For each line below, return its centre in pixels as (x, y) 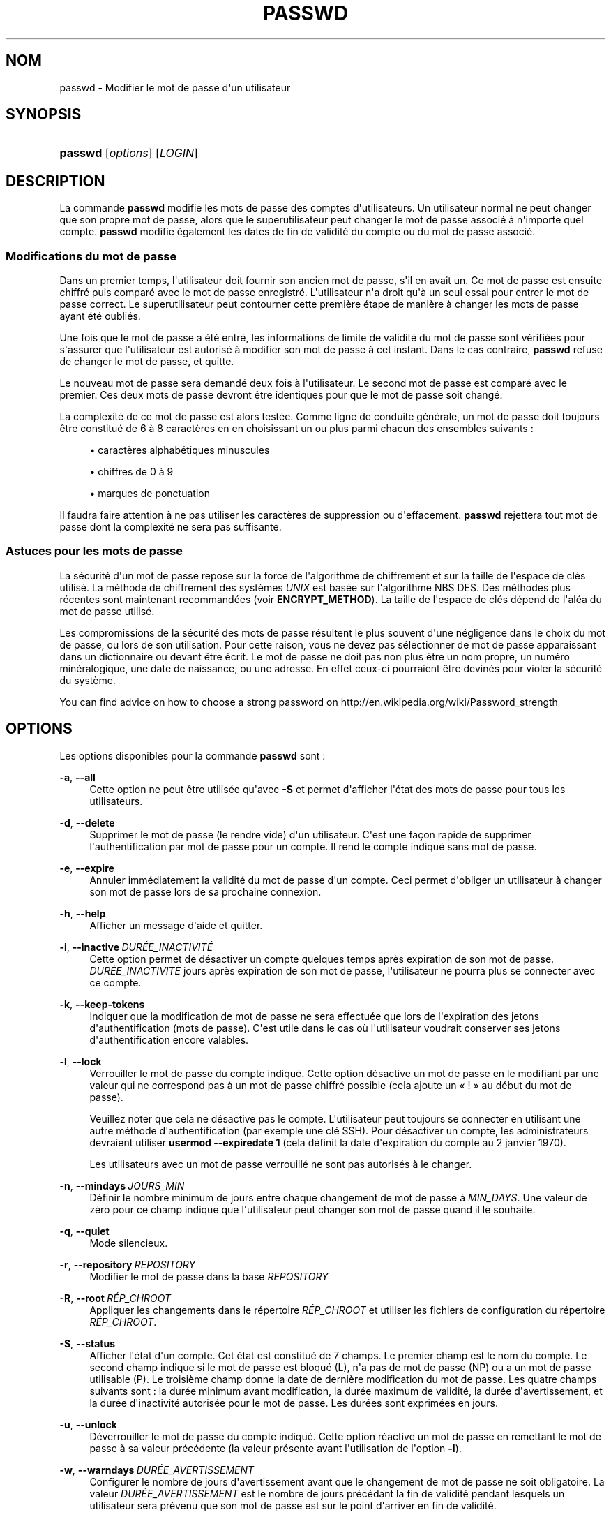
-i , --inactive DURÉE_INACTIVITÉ (136, 947)
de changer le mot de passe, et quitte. (147, 362)
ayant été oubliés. (100, 316)
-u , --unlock (88, 1424)
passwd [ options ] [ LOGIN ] (129, 153)
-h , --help (83, 913)
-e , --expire (87, 868)
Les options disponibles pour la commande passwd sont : (193, 755)
